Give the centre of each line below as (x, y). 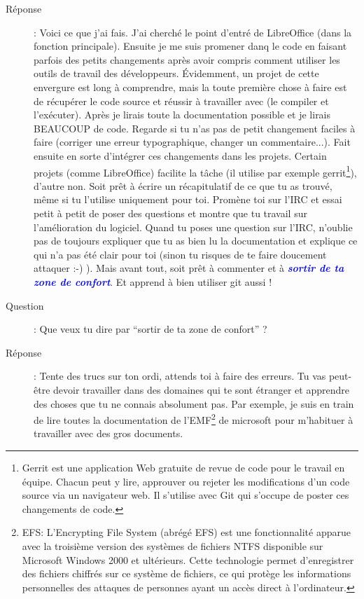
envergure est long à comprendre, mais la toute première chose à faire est (190, 87)
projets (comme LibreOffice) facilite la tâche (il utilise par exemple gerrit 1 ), (195, 171)
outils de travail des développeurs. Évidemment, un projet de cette (176, 73)
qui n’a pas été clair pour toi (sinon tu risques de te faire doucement (180, 254)
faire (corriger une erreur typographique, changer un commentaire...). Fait (192, 142)
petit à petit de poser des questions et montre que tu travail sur (170, 213)
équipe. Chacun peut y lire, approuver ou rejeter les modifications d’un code (186, 481)
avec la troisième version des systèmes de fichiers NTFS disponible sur (173, 545)
